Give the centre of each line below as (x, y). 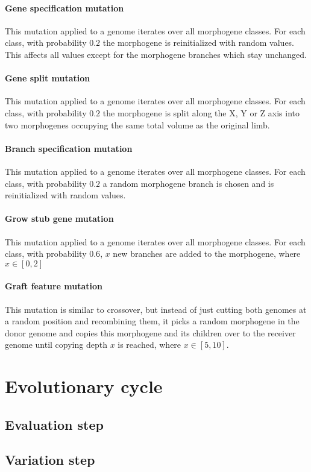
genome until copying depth (56, 345)
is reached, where (149, 345)
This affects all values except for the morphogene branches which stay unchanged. (156, 54)
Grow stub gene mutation (59, 219)
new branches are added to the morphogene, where (207, 253)
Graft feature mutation (54, 286)
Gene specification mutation (64, 8)
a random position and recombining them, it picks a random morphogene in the (152, 321)
